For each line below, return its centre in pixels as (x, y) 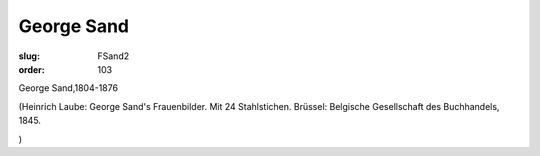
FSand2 (113, 56)
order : (31, 69)
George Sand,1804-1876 (68, 88)
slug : (29, 56)
